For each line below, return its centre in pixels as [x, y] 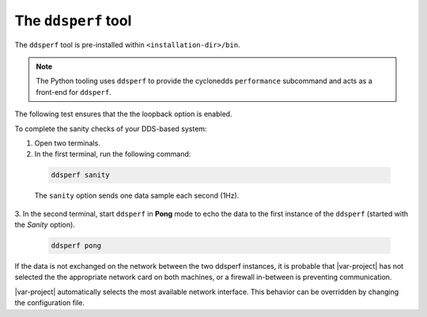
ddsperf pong [76, 246]
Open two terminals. [67, 143]
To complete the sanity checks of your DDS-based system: [111, 128]
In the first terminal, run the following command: [113, 154]
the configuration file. [49, 303]
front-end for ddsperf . [74, 92]
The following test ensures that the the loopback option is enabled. [123, 114]
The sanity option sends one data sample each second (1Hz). [137, 196]
